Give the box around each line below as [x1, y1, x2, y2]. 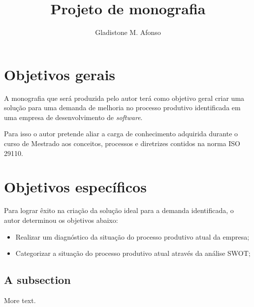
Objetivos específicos [4, 177, 147, 197]
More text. [4, 295, 36, 305]
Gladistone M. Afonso [95, 27, 161, 37]
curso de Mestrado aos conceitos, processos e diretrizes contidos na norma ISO [4, 138, 240, 149]
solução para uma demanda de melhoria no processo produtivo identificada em [4, 102, 241, 113]
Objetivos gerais [4, 64, 116, 84]
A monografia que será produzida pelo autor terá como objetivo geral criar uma [4, 92, 245, 103]
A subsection [4, 272, 71, 287]
